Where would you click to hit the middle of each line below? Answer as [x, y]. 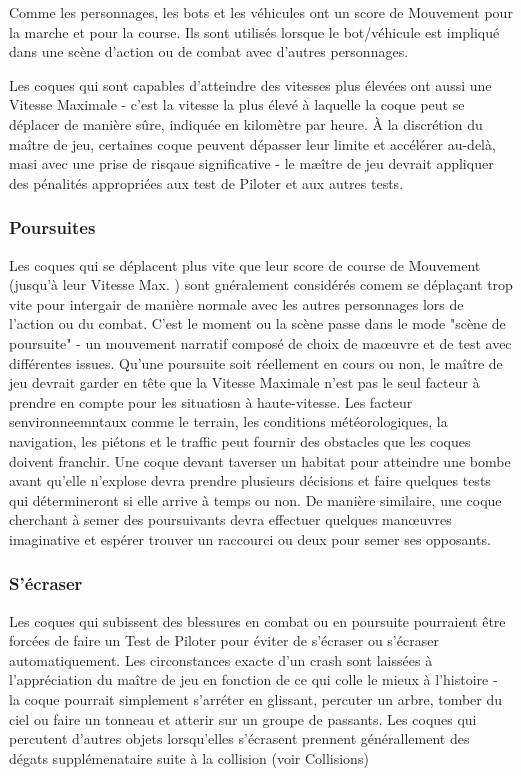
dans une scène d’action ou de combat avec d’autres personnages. [209, 51]
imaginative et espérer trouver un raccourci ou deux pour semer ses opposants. [250, 538]
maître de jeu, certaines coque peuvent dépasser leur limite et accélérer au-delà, [252, 143]
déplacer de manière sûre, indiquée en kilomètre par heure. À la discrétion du [246, 123]
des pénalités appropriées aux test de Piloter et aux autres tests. [206, 182]
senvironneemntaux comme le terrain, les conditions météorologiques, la [228, 421]
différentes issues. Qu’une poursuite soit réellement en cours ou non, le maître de [256, 362]
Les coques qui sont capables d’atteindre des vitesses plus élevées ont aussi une [250, 84]
